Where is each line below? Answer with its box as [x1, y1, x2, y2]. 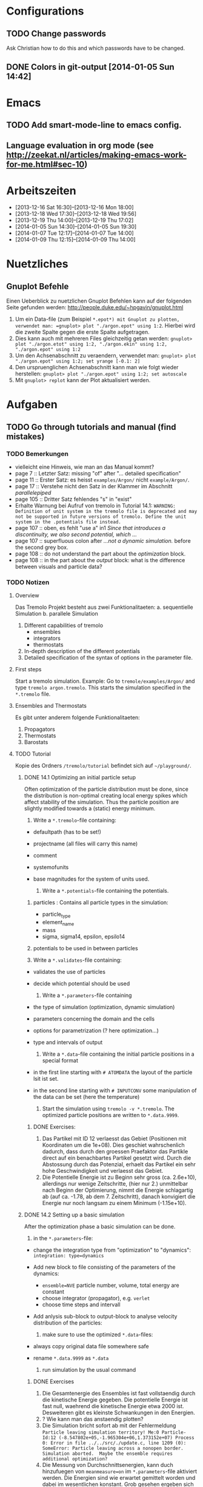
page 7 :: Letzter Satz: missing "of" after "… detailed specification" [15, 470, 181, 477]
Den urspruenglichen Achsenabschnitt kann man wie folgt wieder [15, 364, 179, 371]
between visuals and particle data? [15, 563, 102, 571]
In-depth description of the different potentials [24, 648, 141, 655]
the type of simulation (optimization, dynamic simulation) [33, 1004, 175, 1011]
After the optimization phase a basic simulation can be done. [24, 1223, 176, 1230]
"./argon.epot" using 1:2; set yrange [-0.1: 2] [15, 358, 141, 364]
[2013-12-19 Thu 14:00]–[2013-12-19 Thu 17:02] [15, 217, 134, 224]
